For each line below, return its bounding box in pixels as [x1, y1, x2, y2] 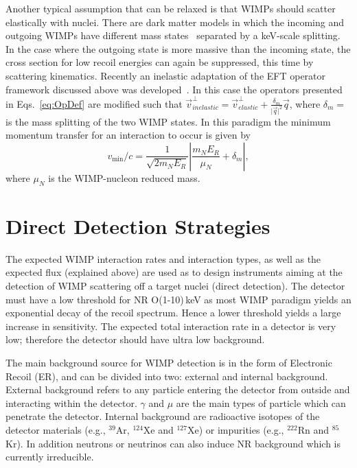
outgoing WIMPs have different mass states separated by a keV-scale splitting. [5, 28, 341, 43]
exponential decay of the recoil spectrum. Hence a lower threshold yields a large [5, 305, 341, 320]
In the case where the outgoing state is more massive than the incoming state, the [5, 41, 351, 56]
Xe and [143, 422, 174, 436]
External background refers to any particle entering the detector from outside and [5, 382, 350, 397]
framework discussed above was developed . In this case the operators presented [5, 82, 343, 96]
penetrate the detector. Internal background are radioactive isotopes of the [5, 409, 320, 423]
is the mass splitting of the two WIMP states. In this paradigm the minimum [5, 114, 331, 128]
